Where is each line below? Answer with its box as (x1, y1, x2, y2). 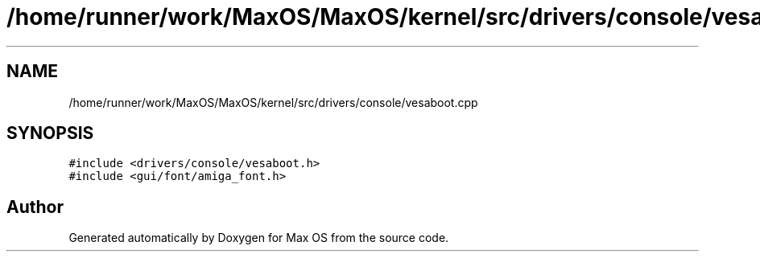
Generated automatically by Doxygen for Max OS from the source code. (68, 231, 449, 245)
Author (6, 196, 64, 217)
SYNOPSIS (6, 123, 94, 144)
